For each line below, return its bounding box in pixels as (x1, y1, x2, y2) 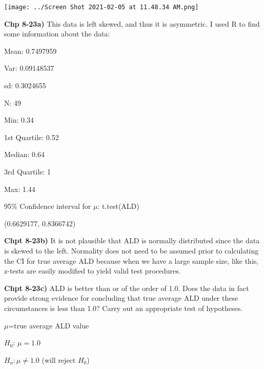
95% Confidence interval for (4, 201, 91, 211)
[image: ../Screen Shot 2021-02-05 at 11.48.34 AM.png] (4, 4, 199, 11)
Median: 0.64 (4, 149, 45, 160)
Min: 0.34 (4, 114, 34, 125)
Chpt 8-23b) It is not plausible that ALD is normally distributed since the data (4, 235, 260, 246)
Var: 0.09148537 (4, 63, 54, 73)
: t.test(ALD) (97, 201, 139, 211)
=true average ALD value (8, 320, 89, 331)
